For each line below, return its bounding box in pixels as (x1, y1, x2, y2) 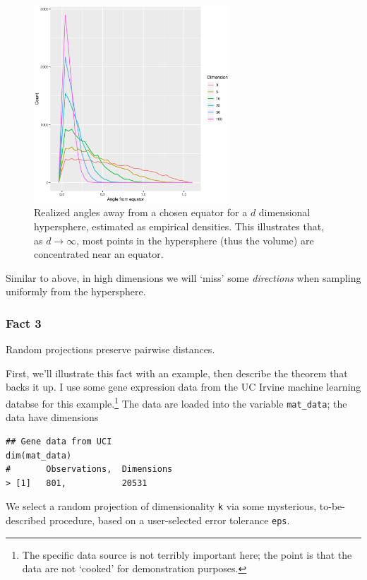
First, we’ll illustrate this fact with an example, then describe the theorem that (6, 365, 348, 380)
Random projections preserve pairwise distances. (6, 342, 215, 357)
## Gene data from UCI (6, 436, 112, 446)
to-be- (319, 499, 345, 514)
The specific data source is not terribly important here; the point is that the (22, 547, 352, 562)
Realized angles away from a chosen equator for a (34, 205, 248, 220)
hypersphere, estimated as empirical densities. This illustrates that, (34, 219, 325, 234)
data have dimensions (6, 410, 99, 425)
